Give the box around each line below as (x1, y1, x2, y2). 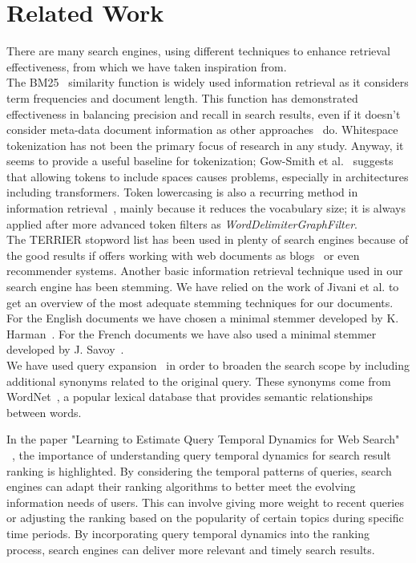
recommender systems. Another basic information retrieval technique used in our (6, 262, 403, 279)
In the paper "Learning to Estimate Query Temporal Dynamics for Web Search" (6, 431, 400, 448)
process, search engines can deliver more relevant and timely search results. (6, 541, 375, 557)
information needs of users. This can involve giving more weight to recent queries (6, 493, 404, 510)
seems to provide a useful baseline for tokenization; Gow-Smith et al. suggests (6, 152, 394, 169)
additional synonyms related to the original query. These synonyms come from (6, 372, 391, 389)
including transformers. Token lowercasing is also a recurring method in (6, 184, 358, 200)
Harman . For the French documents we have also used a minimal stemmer (6, 325, 377, 342)
